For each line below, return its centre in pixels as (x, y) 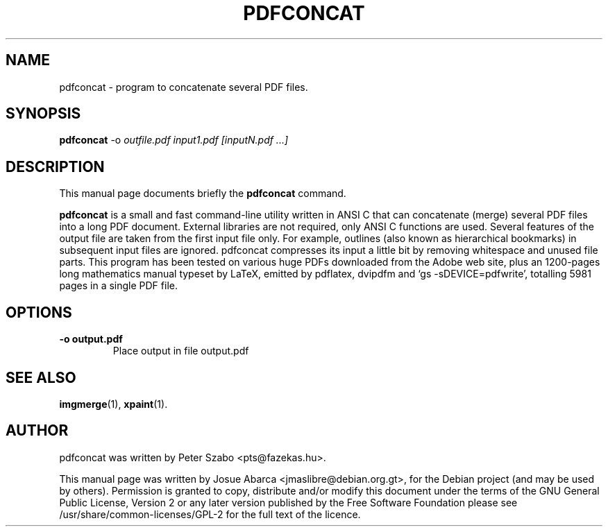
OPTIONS (39, 312)
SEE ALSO (41, 377)
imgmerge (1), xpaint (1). (113, 404)
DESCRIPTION (55, 166)
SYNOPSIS (43, 114)
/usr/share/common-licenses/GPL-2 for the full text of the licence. (210, 514)
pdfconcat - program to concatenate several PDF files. (184, 87)
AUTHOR (37, 431)
